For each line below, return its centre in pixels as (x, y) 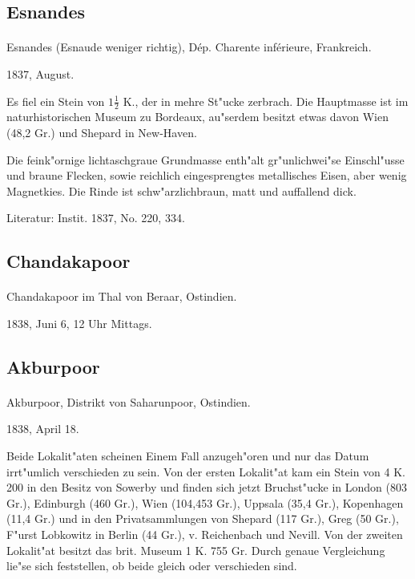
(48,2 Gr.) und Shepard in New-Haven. (102, 132)
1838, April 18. (43, 429)
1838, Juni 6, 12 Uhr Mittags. (79, 323)
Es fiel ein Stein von (56, 101)
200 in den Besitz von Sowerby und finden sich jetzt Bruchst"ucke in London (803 (207, 487)
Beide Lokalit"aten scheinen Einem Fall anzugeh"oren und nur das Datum (188, 456)
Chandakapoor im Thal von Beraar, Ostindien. (122, 296)
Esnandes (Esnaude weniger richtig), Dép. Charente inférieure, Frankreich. (189, 47)
